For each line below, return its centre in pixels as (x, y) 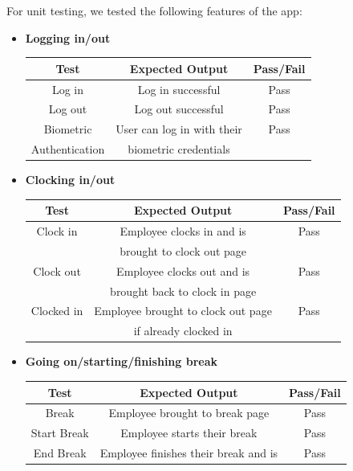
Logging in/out (68, 37)
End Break (60, 453)
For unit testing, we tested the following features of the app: (154, 10)
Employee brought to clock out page (183, 311)
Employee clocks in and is (183, 231)
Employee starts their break (189, 433)
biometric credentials (179, 149)
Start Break (60, 433)
